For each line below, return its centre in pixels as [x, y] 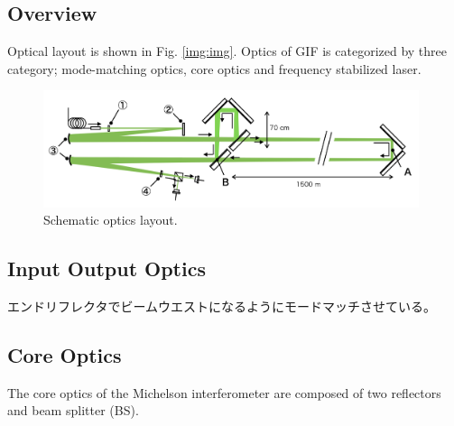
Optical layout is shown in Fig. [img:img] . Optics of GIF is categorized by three [227, 51]
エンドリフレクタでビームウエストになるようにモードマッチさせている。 [222, 306]
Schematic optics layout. [111, 220]
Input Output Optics [107, 269]
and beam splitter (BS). [73, 410]
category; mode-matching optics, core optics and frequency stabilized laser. [214, 68]
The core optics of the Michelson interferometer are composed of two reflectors [224, 392]
